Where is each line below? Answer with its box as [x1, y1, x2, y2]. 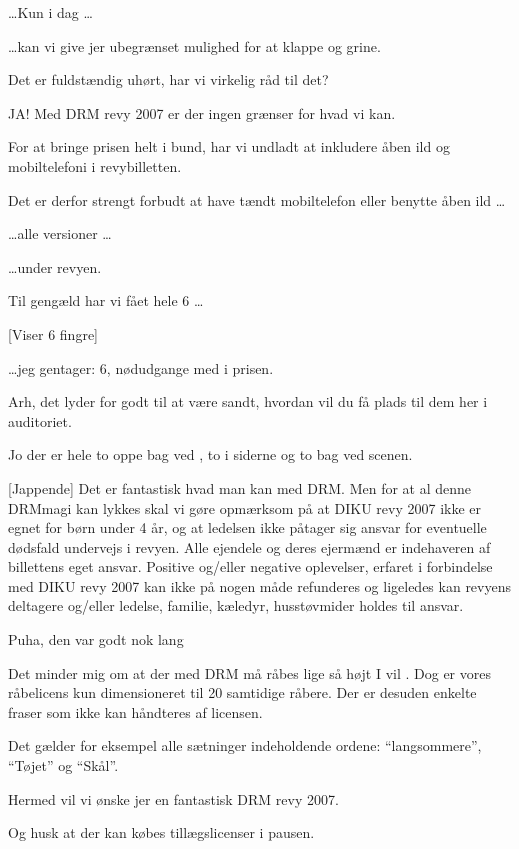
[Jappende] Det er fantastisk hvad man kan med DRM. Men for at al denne [8, 477, 472, 498]
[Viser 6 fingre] [8, 323, 98, 344]
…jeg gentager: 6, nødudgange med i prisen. [8, 357, 274, 378]
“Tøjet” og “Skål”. [8, 755, 119, 776]
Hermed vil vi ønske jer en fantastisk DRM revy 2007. [8, 788, 339, 809]
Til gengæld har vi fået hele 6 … [8, 290, 204, 311]
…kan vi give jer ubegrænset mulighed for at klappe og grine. [8, 35, 381, 56]
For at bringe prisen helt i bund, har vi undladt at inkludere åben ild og [8, 136, 450, 157]
